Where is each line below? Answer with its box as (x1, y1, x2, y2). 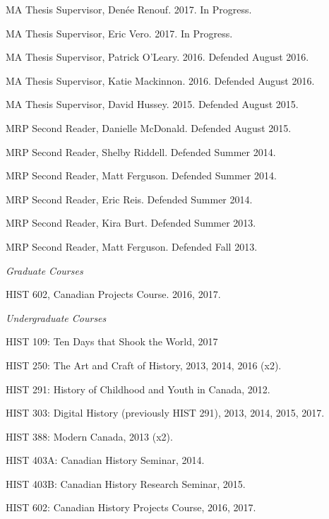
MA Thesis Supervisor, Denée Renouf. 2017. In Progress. (6, 2, 252, 16)
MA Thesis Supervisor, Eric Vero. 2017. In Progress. (6, 25, 233, 40)
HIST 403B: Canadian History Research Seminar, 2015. (6, 476, 246, 491)
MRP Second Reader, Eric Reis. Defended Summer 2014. (6, 191, 253, 206)
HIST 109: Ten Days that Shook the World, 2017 (6, 334, 218, 349)
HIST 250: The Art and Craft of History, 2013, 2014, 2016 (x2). (6, 357, 282, 372)
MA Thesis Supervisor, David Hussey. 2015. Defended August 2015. (6, 97, 299, 112)
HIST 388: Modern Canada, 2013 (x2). (6, 429, 173, 443)
